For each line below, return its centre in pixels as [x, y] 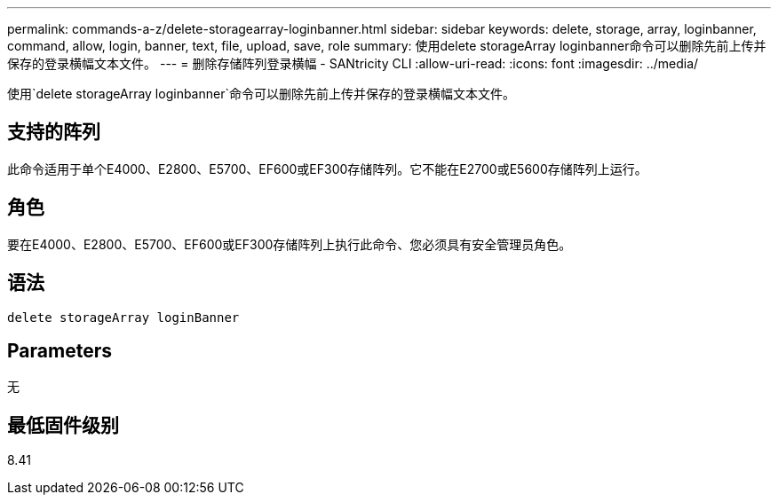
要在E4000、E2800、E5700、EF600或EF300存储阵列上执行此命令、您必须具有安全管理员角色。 [290, 244]
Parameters [60, 350]
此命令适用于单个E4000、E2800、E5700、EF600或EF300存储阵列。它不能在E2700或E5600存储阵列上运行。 [327, 169]
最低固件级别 [63, 425]
